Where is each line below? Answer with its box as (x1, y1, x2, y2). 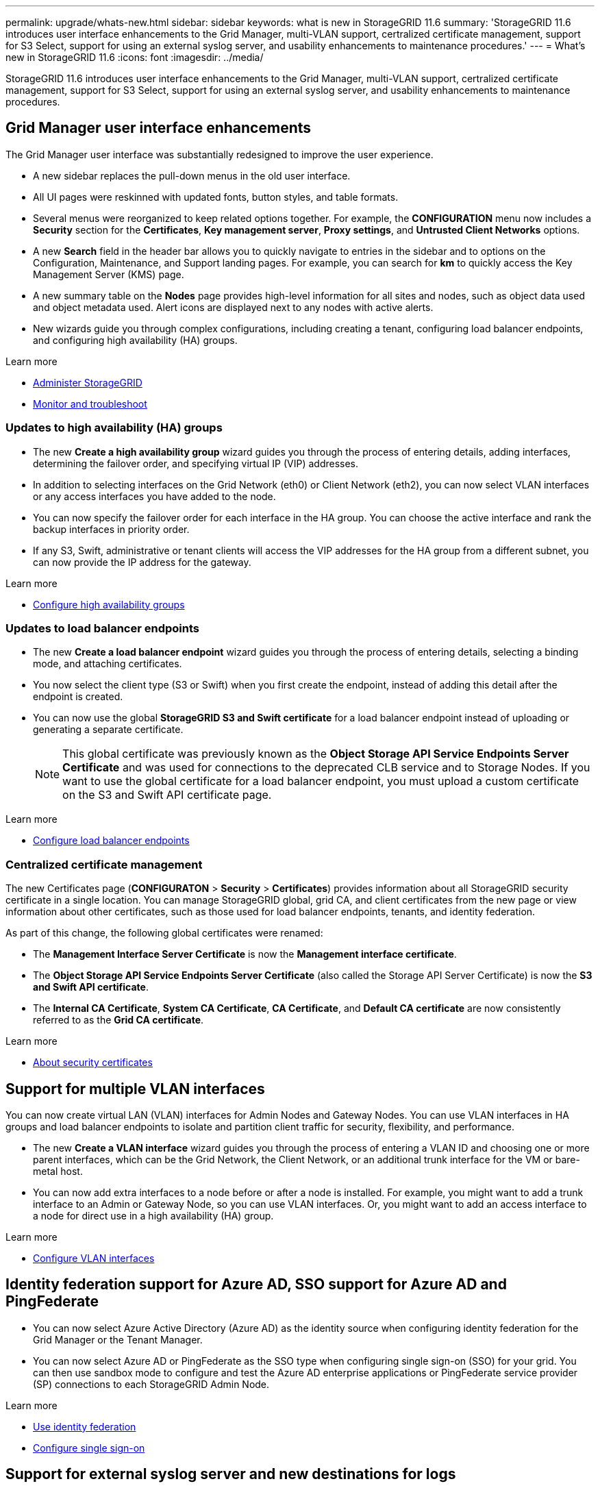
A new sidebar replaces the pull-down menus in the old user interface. (33, 169, 351, 182)
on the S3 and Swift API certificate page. (62, 788, 272, 802)
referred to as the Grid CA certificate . (33, 1014, 204, 1026)
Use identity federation (33, 1420, 136, 1433)
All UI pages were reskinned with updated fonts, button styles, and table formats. (33, 190, 399, 203)
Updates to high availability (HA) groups (5, 421, 223, 435)
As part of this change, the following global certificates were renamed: (5, 927, 323, 939)
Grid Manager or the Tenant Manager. (33, 1333, 203, 1346)
